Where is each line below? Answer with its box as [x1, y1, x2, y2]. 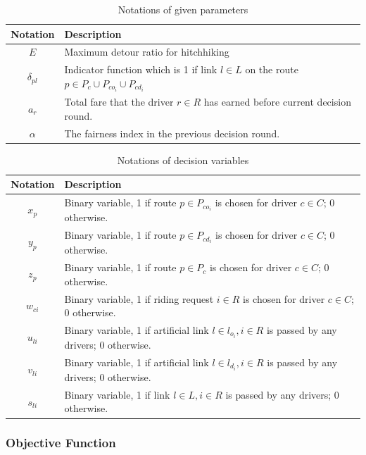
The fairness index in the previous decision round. [64, 125, 280, 140]
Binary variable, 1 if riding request [64, 291, 214, 306]
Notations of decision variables [117, 152, 249, 167]
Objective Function [6, 434, 116, 451]
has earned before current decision [203, 94, 351, 109]
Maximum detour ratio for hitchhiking [64, 44, 229, 59]
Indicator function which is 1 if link [64, 62, 217, 77]
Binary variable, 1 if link [64, 387, 170, 401]
